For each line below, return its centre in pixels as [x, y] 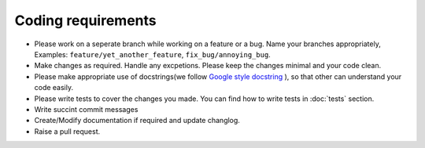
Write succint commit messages [86, 109]
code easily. [54, 88]
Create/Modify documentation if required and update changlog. [137, 121]
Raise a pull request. [67, 131]
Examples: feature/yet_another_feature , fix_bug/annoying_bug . [152, 54]
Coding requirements [85, 20]
